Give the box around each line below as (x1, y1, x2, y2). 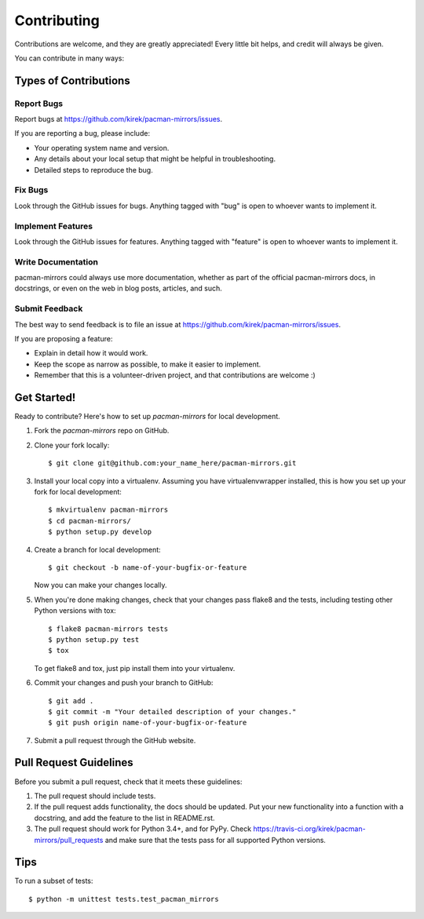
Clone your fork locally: (34, 440, 110, 450)
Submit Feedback (14, 303, 83, 314)
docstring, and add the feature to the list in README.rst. (34, 813, 215, 822)
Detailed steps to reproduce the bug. (34, 165, 153, 174)
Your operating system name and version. (34, 143, 170, 152)
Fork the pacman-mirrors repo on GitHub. (34, 426, 170, 436)
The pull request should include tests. (34, 791, 156, 800)
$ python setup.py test (48, 635, 140, 644)
